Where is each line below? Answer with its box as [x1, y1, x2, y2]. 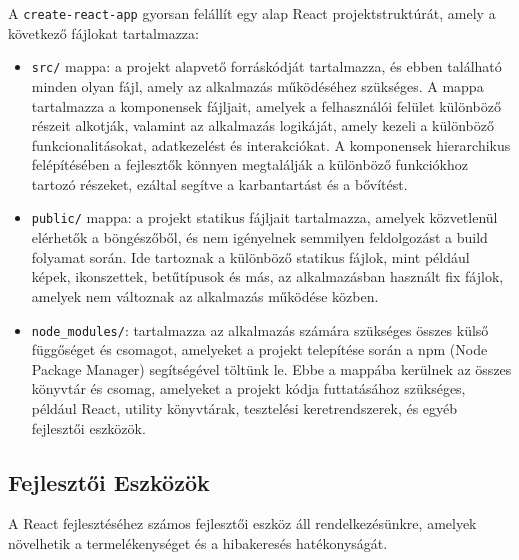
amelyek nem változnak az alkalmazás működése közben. [31, 285, 379, 306]
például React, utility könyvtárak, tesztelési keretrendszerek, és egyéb [31, 397, 458, 418]
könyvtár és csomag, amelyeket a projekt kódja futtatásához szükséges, [31, 378, 466, 399]
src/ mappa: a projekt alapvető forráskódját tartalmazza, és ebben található [31, 56, 502, 77]
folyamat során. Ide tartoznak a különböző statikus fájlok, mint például [31, 246, 470, 267]
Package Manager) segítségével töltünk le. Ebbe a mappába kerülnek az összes [31, 358, 512, 379]
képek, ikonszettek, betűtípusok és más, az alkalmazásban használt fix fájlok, [31, 266, 504, 287]
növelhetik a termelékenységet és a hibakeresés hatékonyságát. [8, 532, 388, 553]
